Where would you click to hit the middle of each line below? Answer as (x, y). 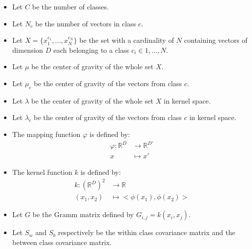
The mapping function (46, 134)
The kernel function (42, 172)
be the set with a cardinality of (127, 40)
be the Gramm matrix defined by (83, 214)
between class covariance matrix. (62, 242)
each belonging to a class (91, 50)
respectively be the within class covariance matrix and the (147, 232)
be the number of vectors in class (85, 23)
